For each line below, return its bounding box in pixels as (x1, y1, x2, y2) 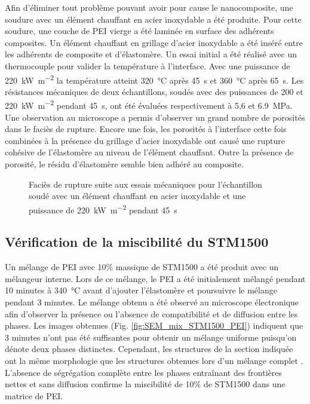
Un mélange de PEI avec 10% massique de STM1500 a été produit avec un (5, 261, 279, 273)
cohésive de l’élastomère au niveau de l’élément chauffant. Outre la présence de (5, 146, 294, 158)
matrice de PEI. (5, 389, 63, 402)
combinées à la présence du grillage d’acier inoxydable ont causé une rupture (5, 134, 286, 146)
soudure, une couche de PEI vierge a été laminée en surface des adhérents (5, 25, 274, 37)
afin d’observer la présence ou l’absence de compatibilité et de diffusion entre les (5, 307, 298, 320)
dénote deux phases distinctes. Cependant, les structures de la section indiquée (5, 342, 293, 355)
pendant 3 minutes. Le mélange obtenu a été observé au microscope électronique (5, 296, 299, 308)
